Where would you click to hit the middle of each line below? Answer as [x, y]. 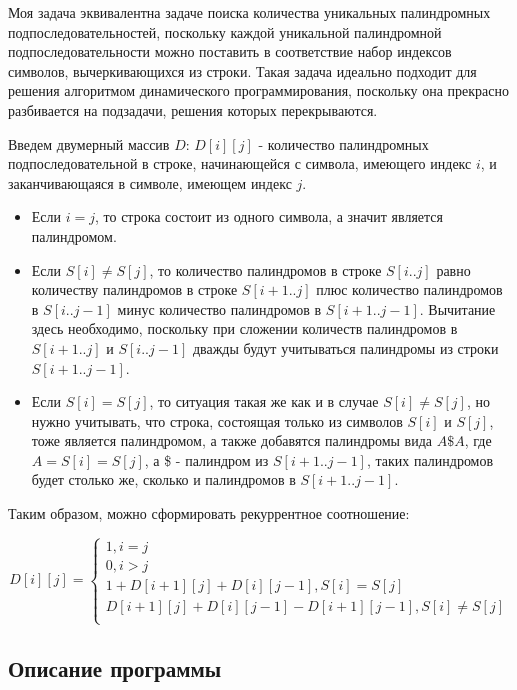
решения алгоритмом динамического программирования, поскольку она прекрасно [259, 90]
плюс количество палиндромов [409, 289]
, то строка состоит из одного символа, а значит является [268, 216]
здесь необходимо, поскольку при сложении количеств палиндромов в [244, 328]
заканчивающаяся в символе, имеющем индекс [150, 182]
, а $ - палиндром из [206, 459]
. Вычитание [457, 308]
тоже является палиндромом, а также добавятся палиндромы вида [232, 440]
